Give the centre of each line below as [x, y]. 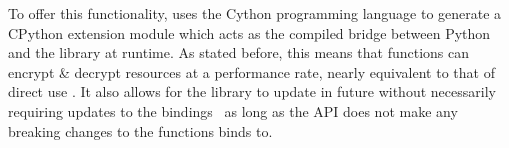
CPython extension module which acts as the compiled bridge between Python [249, 32]
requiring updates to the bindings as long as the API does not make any [233, 110]
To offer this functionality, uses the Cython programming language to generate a [255, 13]
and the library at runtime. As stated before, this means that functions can [239, 52]
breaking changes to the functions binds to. [140, 130]
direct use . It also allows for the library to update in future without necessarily [252, 91]
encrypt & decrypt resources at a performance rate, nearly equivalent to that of [251, 71]
